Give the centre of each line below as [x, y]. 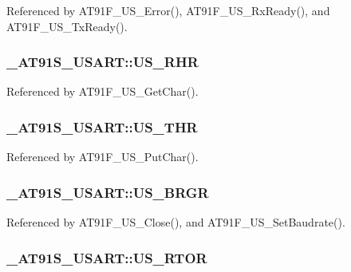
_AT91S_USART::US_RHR [103, 62]
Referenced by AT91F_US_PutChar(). [103, 157]
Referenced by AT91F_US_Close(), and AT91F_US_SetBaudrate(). [176, 222]
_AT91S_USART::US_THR [102, 126]
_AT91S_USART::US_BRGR [108, 192]
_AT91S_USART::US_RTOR [107, 257]
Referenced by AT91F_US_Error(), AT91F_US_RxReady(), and [168, 10]
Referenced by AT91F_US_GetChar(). [103, 91]
